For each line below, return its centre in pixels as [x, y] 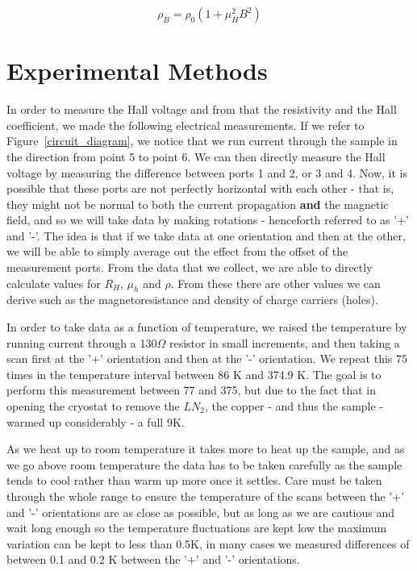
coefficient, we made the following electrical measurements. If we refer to [186, 125]
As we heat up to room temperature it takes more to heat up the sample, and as [206, 449]
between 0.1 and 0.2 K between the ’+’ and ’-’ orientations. [153, 559]
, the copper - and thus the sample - [294, 406]
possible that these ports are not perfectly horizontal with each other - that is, [200, 188]
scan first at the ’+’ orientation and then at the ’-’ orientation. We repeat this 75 [207, 358]
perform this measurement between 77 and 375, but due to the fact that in [191, 390]
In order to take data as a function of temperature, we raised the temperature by [207, 327]
